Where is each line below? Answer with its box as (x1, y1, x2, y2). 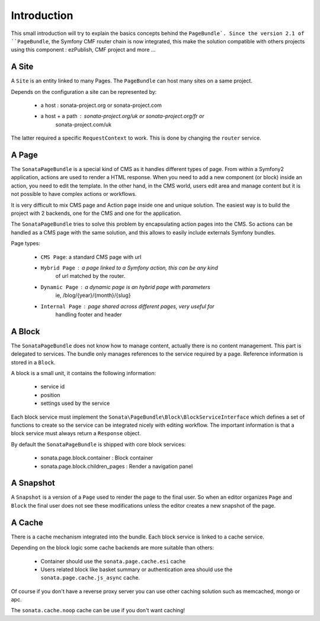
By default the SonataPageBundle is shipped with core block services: (11, 441, 186, 448)
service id (40, 383, 65, 390)
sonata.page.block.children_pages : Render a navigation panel (40, 462, 193, 470)
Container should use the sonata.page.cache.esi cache (40, 557, 186, 565)
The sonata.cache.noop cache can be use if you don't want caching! (11, 607, 185, 614)
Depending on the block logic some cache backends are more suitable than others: (11, 544, 215, 552)
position (40, 391, 60, 398)
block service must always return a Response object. (11, 430, 142, 437)
